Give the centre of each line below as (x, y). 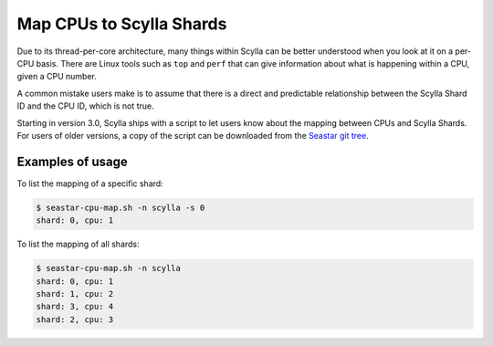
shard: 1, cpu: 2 (75, 294)
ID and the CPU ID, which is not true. (85, 106)
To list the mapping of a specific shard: (90, 183)
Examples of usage (72, 161)
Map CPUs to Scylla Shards (122, 24)
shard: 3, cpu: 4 (75, 307)
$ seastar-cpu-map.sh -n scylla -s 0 (121, 207)
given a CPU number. (57, 77)
